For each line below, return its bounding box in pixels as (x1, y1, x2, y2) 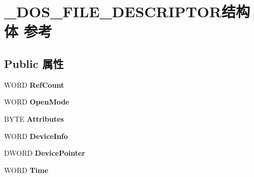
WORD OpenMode (4, 96, 69, 107)
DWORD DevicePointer (4, 148, 85, 158)
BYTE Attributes (4, 113, 64, 124)
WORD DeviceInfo (4, 130, 68, 141)
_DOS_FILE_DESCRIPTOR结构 (4, 1, 250, 22)
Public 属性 (4, 55, 64, 71)
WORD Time (4, 164, 49, 175)
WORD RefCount (4, 79, 64, 90)
